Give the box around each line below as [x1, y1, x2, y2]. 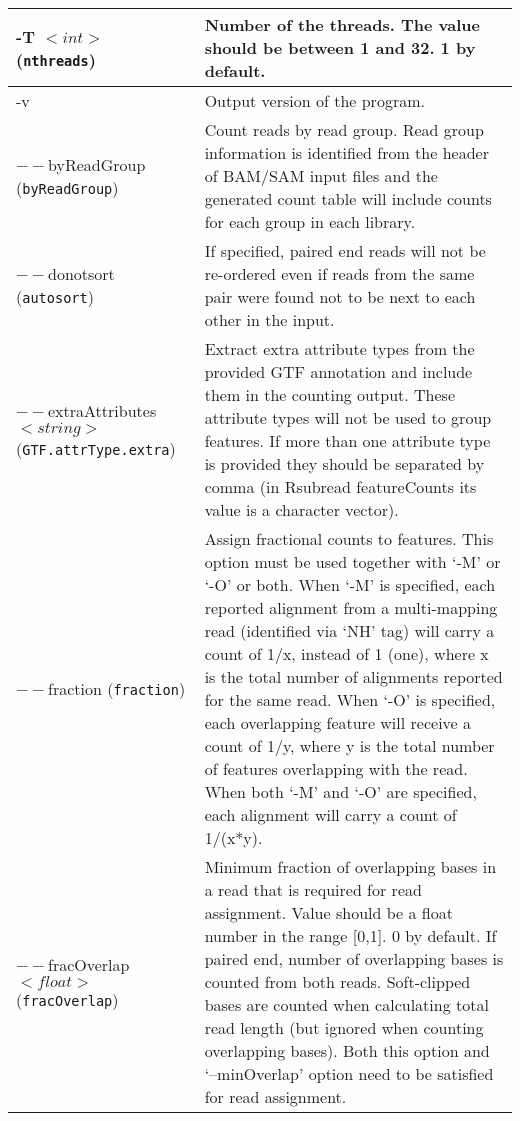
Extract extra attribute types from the [204, 337, 475, 360]
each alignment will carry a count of [204, 803, 457, 826]
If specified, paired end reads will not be [204, 239, 486, 262]
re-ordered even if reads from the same [204, 262, 475, 285]
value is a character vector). [204, 498, 399, 521]
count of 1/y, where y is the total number [204, 734, 495, 757]
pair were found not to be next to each [204, 285, 476, 308]
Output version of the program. [204, 89, 425, 112]
